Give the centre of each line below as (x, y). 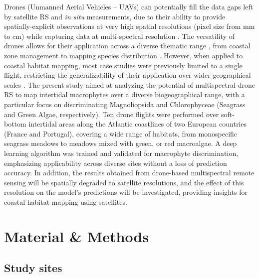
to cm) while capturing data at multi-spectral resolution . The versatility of (120, 36)
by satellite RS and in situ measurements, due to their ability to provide (115, 16)
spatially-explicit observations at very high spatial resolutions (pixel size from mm (129, 26)
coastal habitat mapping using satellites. (66, 202)
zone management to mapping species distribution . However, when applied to (124, 55)
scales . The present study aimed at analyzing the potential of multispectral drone (129, 84)
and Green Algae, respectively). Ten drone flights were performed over (112, 114)
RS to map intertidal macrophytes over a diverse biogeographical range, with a (125, 94)
